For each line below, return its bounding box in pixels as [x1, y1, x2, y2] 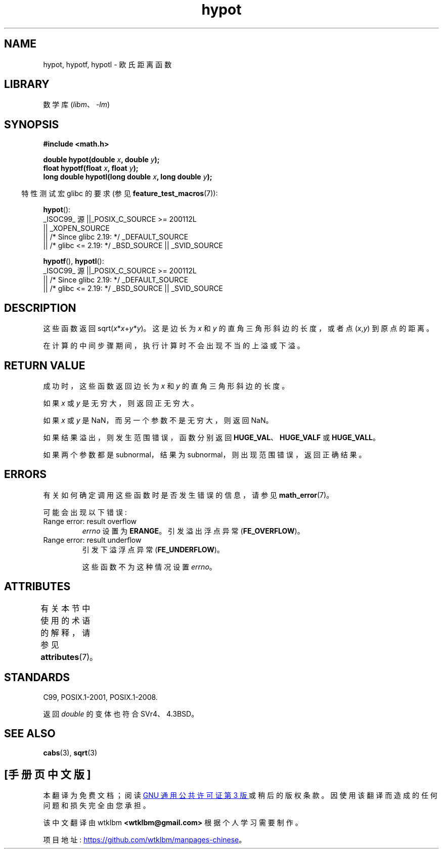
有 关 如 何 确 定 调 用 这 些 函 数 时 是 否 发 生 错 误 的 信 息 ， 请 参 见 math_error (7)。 [43, 490, 334, 499]
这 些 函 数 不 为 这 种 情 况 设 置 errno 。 [82, 562, 216, 571]
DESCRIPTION [4, 301, 76, 314]
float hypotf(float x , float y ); [43, 164, 139, 173]
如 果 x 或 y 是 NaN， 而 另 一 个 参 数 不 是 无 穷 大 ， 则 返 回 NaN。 [43, 415, 273, 424]
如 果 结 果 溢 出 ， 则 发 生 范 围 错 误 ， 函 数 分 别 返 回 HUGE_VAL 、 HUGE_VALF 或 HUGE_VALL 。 [43, 433, 380, 442]
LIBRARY [4, 78, 50, 91]
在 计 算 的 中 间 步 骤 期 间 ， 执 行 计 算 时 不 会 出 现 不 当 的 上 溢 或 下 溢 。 [43, 341, 304, 350]
